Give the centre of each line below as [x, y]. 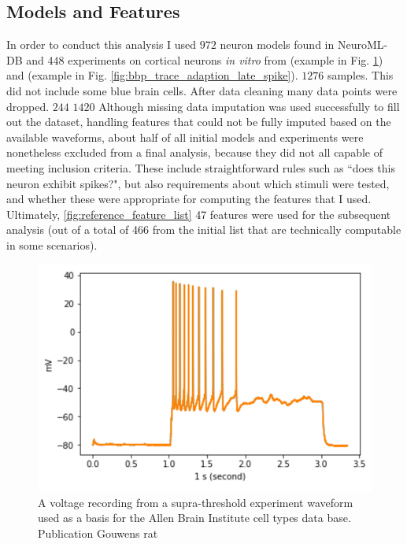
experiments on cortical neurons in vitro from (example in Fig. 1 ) [226, 59]
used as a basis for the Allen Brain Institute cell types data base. [194, 518]
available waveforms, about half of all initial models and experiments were [185, 137]
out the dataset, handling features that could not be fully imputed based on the [199, 122]
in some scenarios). [52, 244]
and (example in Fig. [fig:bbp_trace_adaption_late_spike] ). [152, 75]
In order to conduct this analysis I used [102, 44]
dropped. [28, 106]
